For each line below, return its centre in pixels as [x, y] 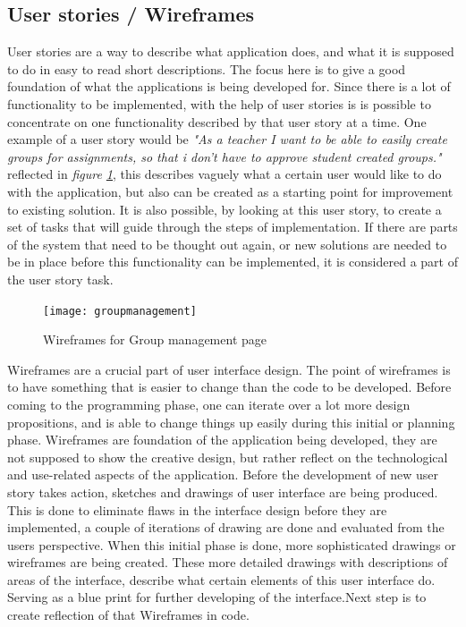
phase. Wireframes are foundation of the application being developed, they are [222, 440]
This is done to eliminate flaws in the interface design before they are [197, 509]
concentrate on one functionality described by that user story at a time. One [217, 121]
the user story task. [60, 279]
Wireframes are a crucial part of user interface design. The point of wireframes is [229, 369]
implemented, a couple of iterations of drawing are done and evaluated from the [226, 527]
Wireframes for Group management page [155, 339]
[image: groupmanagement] [120, 311]
